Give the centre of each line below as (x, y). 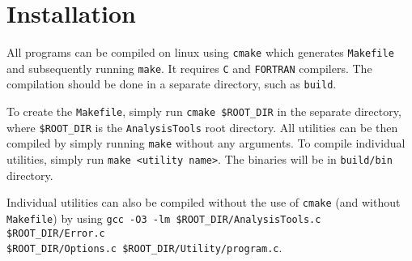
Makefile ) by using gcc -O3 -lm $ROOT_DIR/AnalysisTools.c (164, 218)
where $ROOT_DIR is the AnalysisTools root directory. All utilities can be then (202, 127)
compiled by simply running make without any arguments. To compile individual (206, 143)
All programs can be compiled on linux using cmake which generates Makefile (200, 52)
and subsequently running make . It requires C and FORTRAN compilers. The (189, 68)
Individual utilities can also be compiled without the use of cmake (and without (204, 202)
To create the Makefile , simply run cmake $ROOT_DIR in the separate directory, (204, 111)
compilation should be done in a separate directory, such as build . (172, 84)
